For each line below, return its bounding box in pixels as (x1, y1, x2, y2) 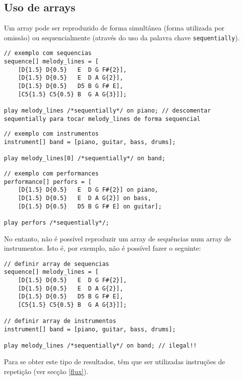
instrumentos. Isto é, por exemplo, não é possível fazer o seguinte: (4, 243, 201, 253)
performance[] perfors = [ (4, 178, 92, 185)
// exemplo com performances (4, 170, 99, 177)
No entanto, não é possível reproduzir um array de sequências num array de (4, 233, 231, 243)
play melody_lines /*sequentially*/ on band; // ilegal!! (4, 342, 197, 350)
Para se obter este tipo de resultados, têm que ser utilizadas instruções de (4, 356, 225, 366)
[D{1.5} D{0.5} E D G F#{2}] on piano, (18, 186, 158, 194)
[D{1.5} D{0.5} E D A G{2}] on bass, (18, 194, 151, 202)
